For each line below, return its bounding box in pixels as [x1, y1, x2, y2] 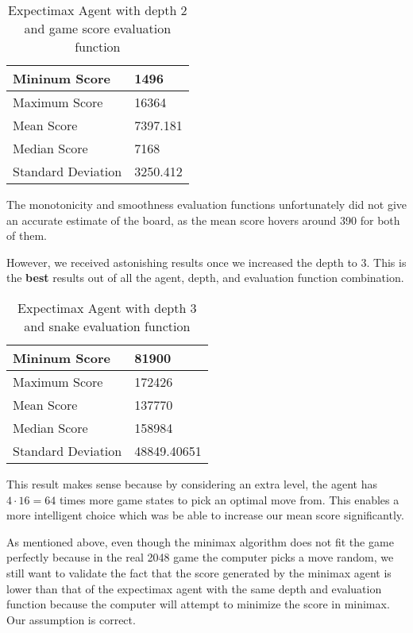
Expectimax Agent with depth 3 [17, 298, 197, 317]
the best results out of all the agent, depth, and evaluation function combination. [6, 269, 404, 286]
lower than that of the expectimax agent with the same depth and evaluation [6, 580, 382, 596]
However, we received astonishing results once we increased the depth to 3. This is [6, 253, 407, 270]
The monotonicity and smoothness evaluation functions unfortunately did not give [6, 196, 407, 212]
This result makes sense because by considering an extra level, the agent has [6, 475, 377, 492]
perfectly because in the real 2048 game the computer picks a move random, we [6, 549, 394, 565]
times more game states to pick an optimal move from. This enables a [59, 491, 399, 508]
